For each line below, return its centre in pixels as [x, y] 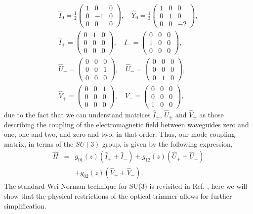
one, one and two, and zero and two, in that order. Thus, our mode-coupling [120, 134]
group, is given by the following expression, [168, 143]
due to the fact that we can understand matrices [77, 114]
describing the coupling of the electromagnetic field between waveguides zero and [126, 124]
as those [211, 114]
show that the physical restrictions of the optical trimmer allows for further [118, 196]
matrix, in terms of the [39, 143]
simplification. [25, 205]
